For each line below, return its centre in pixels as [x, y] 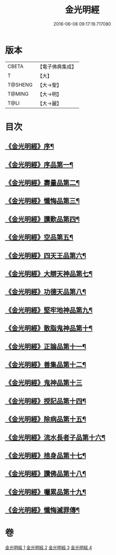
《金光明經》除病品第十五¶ [46, 419]
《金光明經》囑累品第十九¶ [46, 492]
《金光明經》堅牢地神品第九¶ [49, 310]
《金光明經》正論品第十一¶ [46, 347]
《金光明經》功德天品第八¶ [46, 292]
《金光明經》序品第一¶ [39, 165]
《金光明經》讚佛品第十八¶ [46, 474]
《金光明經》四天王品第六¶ [46, 255]
